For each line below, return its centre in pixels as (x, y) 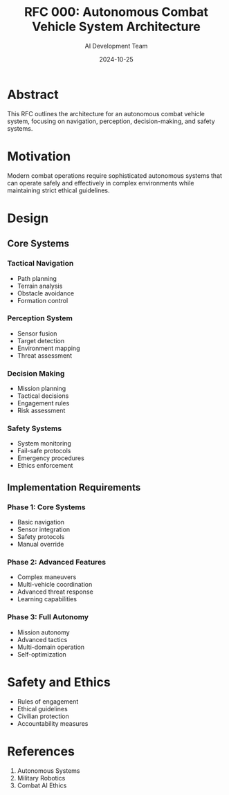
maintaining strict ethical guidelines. (58, 190)
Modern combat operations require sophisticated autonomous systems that (115, 175)
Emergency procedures (51, 458)
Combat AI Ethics (42, 785)
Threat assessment (45, 355)
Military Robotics (41, 778)
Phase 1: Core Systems (46, 507)
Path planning (37, 278)
